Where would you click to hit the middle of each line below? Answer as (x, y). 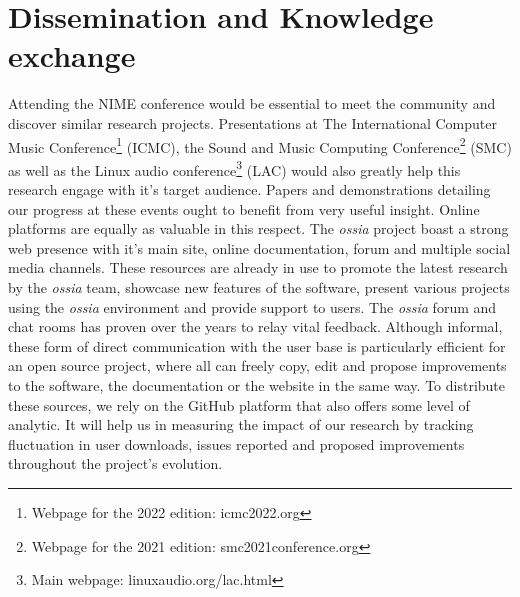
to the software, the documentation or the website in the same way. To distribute (256, 384)
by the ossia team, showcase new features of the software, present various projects (259, 286)
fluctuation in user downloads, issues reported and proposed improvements (236, 443)
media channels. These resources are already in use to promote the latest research (258, 267)
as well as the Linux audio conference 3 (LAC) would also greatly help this (234, 168)
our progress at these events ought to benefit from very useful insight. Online (244, 208)
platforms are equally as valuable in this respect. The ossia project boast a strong (258, 228)
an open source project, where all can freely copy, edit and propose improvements (257, 365)
